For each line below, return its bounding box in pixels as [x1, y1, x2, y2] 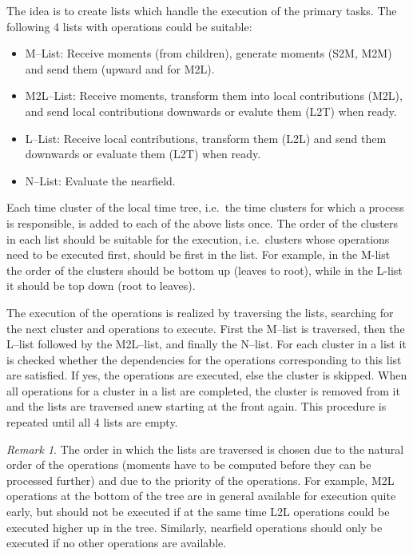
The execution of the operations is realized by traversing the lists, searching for [6, 304, 394, 320]
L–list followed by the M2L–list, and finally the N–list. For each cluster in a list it [6, 336, 407, 352]
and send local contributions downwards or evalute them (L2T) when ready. [25, 102, 397, 119]
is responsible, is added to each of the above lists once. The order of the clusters [6, 214, 398, 231]
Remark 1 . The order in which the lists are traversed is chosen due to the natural [6, 440, 404, 457]
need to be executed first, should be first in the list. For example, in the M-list [6, 246, 391, 263]
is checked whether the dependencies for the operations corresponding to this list [6, 351, 402, 367]
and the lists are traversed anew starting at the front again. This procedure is [6, 398, 387, 415]
